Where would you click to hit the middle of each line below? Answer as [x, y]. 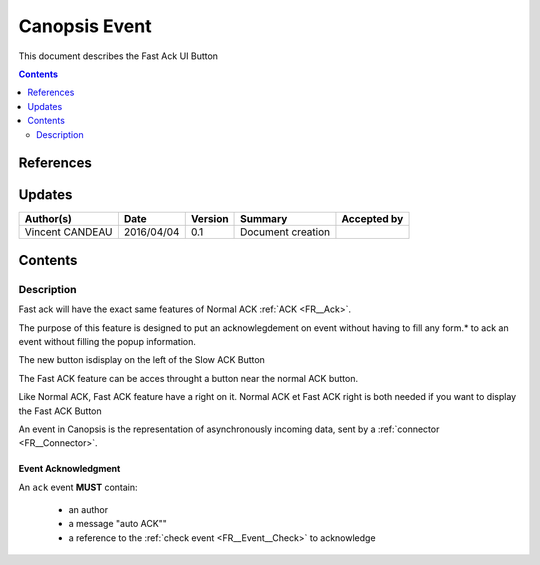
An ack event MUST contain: [78, 487]
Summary [264, 219]
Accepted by [372, 219]
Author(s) [48, 219]
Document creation [285, 232]
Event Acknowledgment [69, 469]
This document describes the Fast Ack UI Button [118, 56]
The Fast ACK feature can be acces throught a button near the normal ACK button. [188, 378]
